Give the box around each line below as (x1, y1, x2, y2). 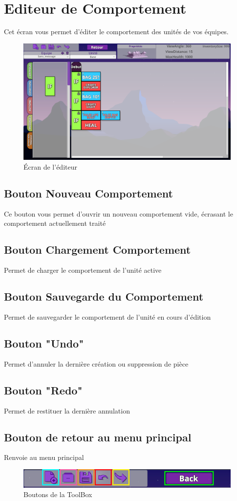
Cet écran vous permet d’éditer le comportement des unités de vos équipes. (4, 26, 229, 37)
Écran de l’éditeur (23, 162, 77, 172)
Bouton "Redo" (4, 382, 83, 397)
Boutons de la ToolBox (23, 489, 92, 500)
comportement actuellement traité (4, 218, 106, 228)
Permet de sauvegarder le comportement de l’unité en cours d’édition (4, 312, 211, 322)
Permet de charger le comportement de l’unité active (4, 265, 162, 275)
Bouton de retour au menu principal (4, 429, 192, 444)
